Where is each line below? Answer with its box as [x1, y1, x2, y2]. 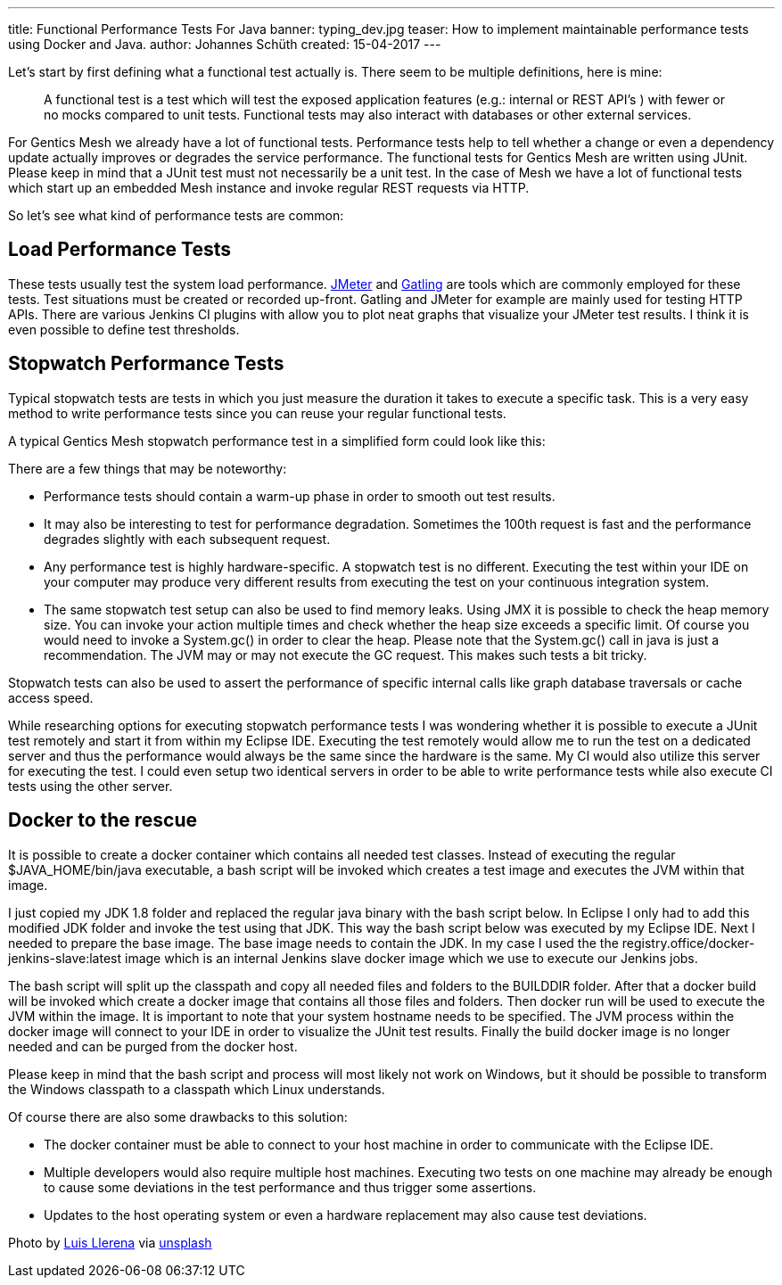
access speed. [8, 689, 94, 705]
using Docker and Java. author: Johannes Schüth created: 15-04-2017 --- [8, 37, 441, 52]
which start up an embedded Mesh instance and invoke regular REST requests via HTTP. [8, 180, 530, 195]
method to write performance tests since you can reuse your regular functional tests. [8, 405, 506, 421]
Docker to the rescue [8, 809, 198, 832]
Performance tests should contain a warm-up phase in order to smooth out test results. [44, 488, 556, 504]
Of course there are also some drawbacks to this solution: [8, 1108, 348, 1124]
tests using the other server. [8, 778, 173, 794]
